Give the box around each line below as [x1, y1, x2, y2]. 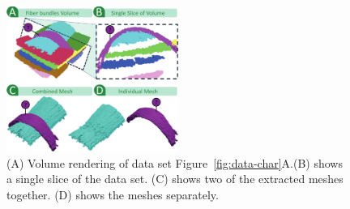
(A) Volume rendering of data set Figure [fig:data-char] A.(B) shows [6, 154, 343, 171]
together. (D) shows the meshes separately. [6, 186, 219, 203]
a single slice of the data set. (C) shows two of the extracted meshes [6, 170, 344, 187]
